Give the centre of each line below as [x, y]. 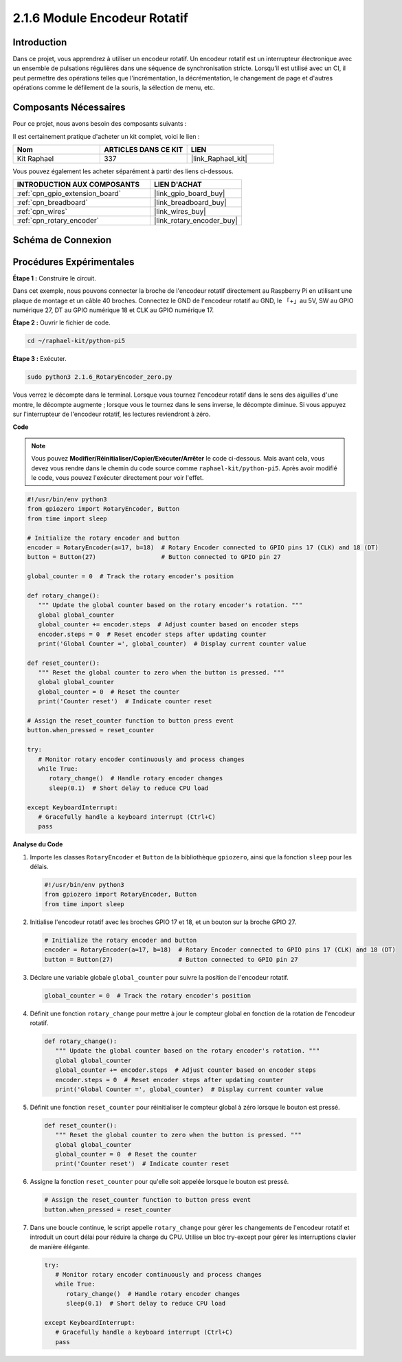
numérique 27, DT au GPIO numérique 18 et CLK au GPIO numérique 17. [113, 310]
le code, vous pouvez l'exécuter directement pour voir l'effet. [118, 478]
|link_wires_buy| [180, 212]
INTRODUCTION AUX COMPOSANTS [78, 184]
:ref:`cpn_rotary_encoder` [58, 221]
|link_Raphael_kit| [219, 158]
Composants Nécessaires [69, 108]
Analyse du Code [38, 844]
